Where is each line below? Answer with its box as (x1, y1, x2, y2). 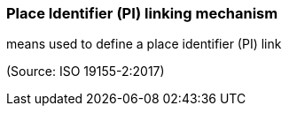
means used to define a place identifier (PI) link (6, 36, 282, 52)
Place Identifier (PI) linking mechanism (6, 4, 278, 22)
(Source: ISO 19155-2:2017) (6, 64, 165, 79)
